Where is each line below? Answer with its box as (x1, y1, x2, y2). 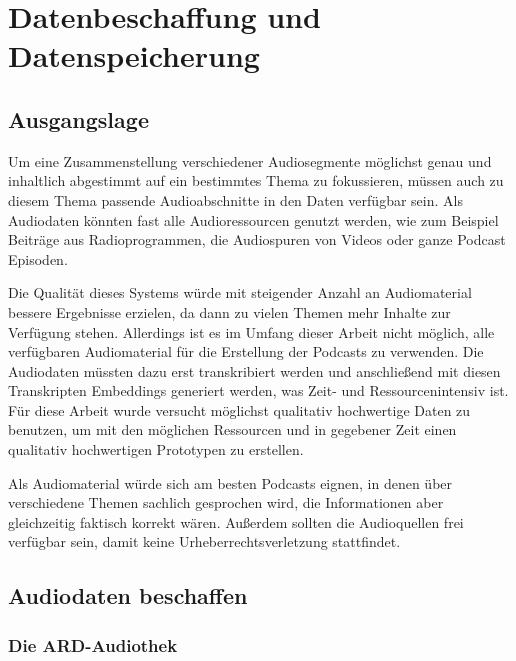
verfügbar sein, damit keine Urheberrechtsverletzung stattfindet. (8, 531, 401, 552)
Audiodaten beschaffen (8, 580, 248, 611)
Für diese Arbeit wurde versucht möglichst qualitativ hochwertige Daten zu (8, 399, 471, 420)
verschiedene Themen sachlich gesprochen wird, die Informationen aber (8, 492, 444, 513)
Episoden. (8, 248, 68, 269)
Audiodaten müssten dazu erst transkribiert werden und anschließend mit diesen (8, 360, 501, 381)
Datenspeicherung (8, 35, 260, 76)
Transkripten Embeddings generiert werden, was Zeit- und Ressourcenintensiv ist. (8, 380, 509, 401)
